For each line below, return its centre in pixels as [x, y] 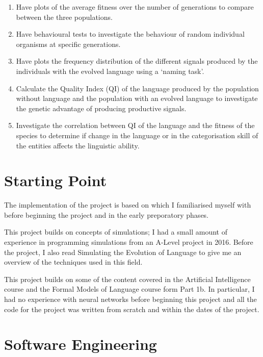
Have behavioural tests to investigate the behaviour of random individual [130, 34]
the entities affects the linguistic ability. [78, 145]
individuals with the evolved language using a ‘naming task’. [110, 71]
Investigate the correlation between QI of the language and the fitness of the [135, 125]
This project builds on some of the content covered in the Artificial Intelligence [127, 279]
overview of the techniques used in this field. [73, 262]
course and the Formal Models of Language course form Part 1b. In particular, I [129, 289]
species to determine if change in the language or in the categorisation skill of [137, 135]
